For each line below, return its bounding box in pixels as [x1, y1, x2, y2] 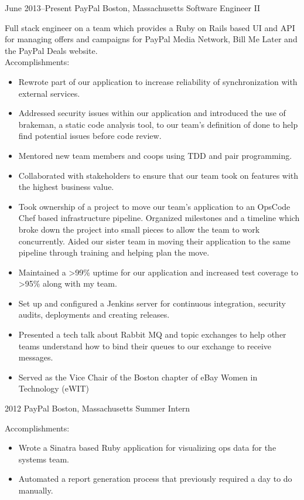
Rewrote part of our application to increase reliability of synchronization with [18, 75, 298, 87]
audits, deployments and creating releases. [18, 308, 170, 321]
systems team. [18, 453, 69, 465]
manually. [18, 484, 53, 496]
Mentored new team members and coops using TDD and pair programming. [18, 149, 292, 161]
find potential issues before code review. [18, 130, 162, 142]
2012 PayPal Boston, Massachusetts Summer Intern [5, 402, 190, 414]
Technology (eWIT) [18, 382, 89, 394]
